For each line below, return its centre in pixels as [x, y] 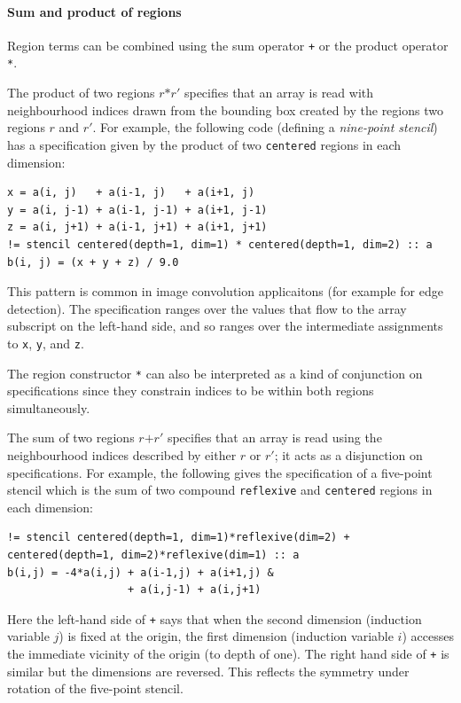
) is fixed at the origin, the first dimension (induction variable [226, 636]
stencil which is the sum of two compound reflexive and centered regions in [220, 490]
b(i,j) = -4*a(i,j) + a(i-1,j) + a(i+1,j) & [141, 572]
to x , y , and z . [46, 343]
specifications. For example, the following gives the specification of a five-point [220, 472]
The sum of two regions [71, 437]
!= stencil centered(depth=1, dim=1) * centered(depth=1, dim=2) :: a [220, 244]
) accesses [428, 636]
